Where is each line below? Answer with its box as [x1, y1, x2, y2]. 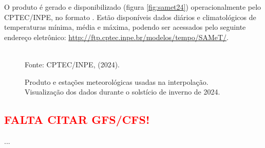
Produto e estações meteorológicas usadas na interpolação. [25, 76, 209, 87]
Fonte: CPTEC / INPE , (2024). [25, 59, 120, 69]
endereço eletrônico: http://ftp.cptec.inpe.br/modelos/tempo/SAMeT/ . [4, 31, 229, 42]
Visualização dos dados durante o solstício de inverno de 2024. [25, 86, 220, 97]
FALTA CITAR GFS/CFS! [4, 112, 150, 127]
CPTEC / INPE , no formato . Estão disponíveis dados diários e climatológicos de [4, 11, 256, 22]
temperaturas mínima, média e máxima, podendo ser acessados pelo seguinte [4, 22, 246, 32]
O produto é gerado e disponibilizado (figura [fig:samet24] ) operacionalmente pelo [4, 2, 261, 12]
